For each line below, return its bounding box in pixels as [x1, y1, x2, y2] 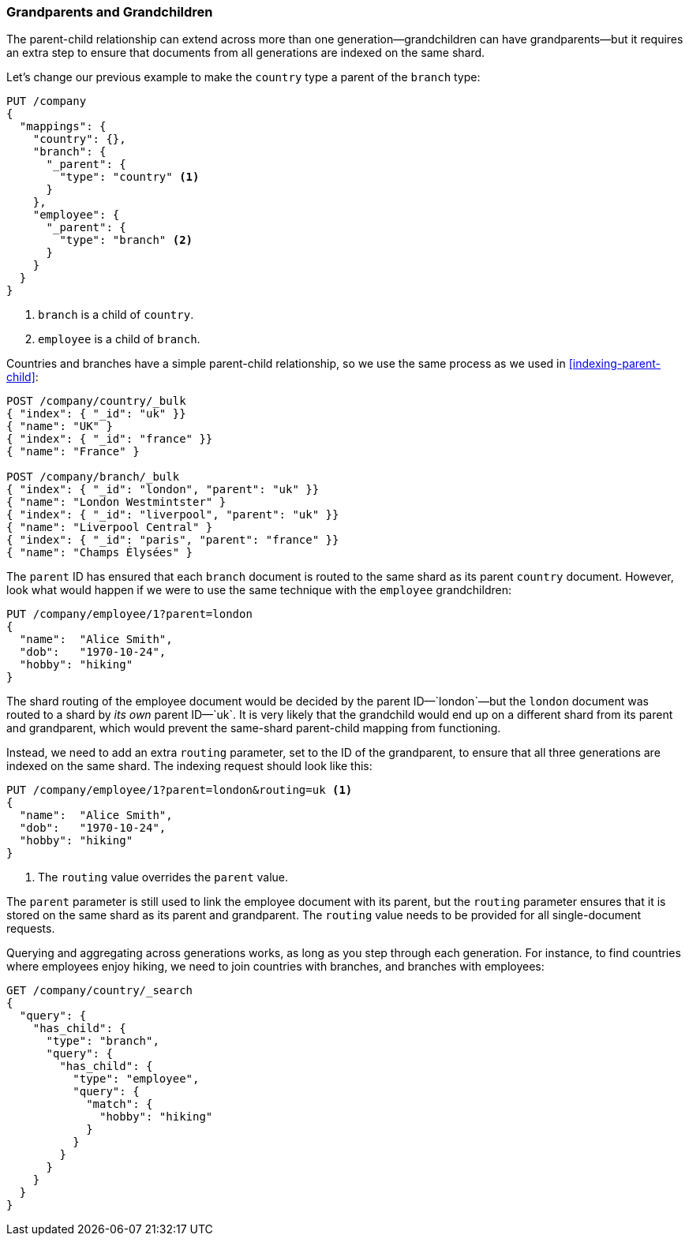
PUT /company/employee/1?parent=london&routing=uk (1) [6, 784, 353, 797]
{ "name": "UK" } [6, 420, 113, 433]
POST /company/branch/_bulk [6, 470, 180, 484]
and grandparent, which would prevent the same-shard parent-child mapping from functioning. [6, 721, 501, 735]
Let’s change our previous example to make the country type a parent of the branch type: [6, 70, 481, 84]
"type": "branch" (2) [59, 234, 193, 247]
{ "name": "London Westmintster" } [6, 496, 227, 509]
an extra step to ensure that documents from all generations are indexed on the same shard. [6, 46, 485, 60]
